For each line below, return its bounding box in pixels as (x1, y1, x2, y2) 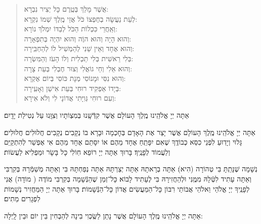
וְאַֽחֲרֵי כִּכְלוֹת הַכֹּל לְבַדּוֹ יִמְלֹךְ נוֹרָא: (24, 23, 118, 34)
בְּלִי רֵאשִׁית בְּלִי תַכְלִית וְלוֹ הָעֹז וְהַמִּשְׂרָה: (24, 53, 134, 63)
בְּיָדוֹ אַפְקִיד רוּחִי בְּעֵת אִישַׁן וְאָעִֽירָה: (24, 82, 121, 93)
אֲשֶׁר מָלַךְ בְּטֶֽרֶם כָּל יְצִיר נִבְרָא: (24, 4, 109, 14)
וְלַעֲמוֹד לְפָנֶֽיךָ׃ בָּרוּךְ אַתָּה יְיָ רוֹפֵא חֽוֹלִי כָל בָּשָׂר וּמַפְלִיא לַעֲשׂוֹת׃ (4, 146, 170, 157)
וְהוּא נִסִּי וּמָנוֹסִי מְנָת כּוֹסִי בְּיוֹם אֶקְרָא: (24, 73, 126, 83)
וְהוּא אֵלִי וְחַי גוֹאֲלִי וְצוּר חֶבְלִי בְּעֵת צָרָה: (24, 63, 133, 73)
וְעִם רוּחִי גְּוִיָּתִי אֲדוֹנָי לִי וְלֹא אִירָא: (24, 93, 116, 103)
